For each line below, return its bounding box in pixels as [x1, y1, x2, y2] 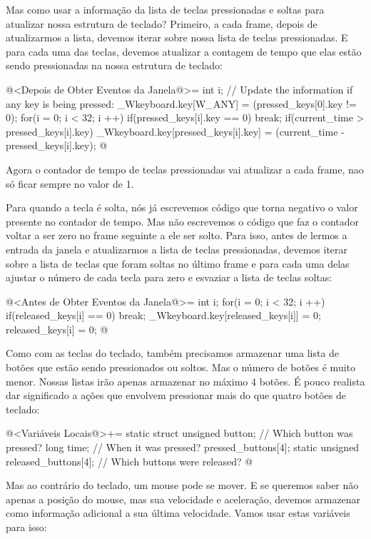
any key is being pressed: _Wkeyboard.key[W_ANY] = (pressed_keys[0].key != [6, 96, 357, 111]
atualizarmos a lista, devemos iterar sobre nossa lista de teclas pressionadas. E [6, 30, 348, 45]
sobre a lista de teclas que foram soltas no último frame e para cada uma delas [6, 256, 350, 271]
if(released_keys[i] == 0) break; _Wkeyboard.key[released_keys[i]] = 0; [6, 308, 321, 323]
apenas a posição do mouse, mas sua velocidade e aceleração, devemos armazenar [6, 491, 361, 506]
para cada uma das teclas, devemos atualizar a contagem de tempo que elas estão [6, 44, 362, 59]
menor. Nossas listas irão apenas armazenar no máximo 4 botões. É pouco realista [6, 373, 365, 388]
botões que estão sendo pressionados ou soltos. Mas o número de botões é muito [6, 360, 356, 375]
